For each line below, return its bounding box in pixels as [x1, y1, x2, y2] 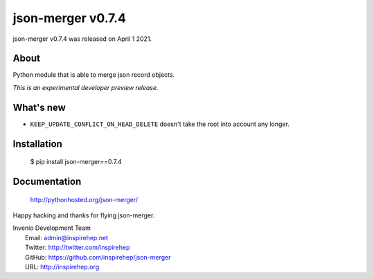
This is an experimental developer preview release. [12, 83, 159, 91]
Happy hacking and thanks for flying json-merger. [12, 211, 155, 219]
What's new [12, 101, 66, 114]
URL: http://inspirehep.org [25, 262, 100, 271]
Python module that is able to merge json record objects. [12, 71, 175, 79]
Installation [12, 138, 62, 150]
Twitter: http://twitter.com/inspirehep [25, 243, 130, 252]
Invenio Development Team [12, 224, 91, 232]
